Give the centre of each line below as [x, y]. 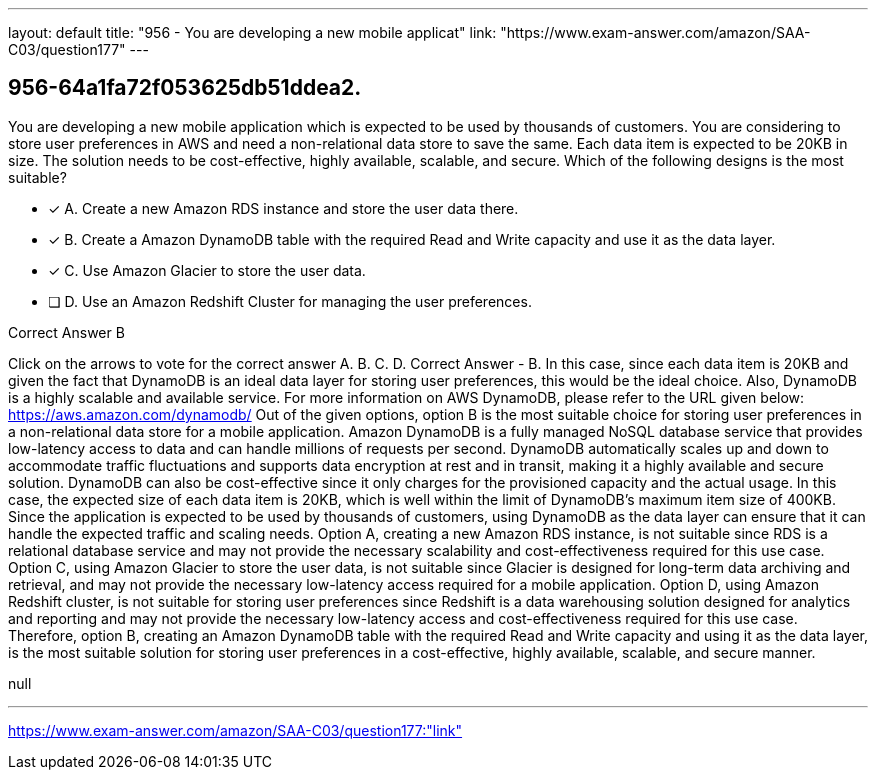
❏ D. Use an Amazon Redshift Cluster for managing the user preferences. [290, 301]
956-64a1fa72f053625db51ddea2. [185, 88]
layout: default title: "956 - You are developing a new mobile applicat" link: [252, 32]
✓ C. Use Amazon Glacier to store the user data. [207, 270]
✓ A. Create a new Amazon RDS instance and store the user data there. [283, 208]
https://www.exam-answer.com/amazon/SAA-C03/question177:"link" [235, 730]
